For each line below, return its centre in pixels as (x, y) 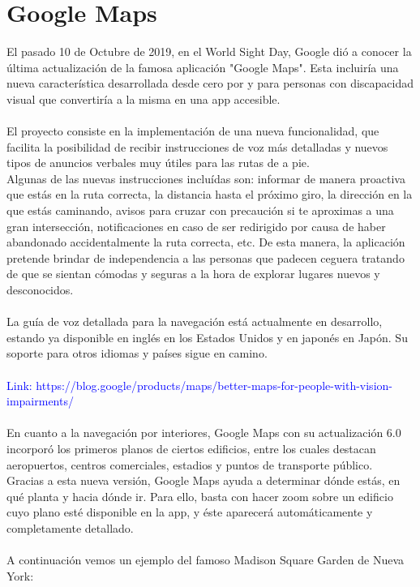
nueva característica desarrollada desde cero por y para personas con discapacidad (210, 83)
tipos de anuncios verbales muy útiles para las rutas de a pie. (158, 163)
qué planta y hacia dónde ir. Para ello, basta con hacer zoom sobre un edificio (200, 496)
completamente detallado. (70, 527)
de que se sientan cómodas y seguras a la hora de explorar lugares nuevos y (193, 274)
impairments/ (40, 401)
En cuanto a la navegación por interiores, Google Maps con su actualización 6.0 (204, 433)
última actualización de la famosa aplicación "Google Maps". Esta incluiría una (203, 67)
